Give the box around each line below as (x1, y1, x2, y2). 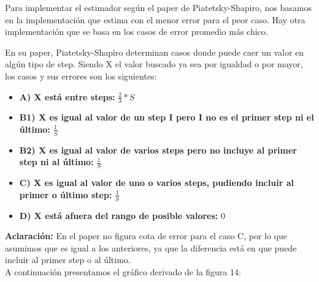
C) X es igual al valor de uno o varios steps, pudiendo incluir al (19, 176, 294, 189)
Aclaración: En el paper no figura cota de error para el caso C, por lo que (5, 229, 287, 242)
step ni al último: (19, 155, 94, 168)
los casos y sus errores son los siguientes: (5, 69, 157, 82)
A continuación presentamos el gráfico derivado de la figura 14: (5, 265, 241, 278)
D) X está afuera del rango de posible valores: (19, 209, 218, 221)
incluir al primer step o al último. (5, 253, 131, 266)
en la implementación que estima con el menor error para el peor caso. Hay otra (5, 13, 306, 26)
